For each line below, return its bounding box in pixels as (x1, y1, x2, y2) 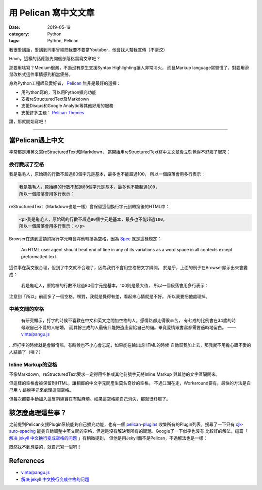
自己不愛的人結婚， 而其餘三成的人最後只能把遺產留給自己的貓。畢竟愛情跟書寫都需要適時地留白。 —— (29, 324, 236, 330)
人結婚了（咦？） (9, 349, 43, 355)
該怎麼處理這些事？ (9, 408, 66, 417)
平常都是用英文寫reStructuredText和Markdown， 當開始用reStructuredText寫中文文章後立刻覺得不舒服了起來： (9, 149, 231, 155)
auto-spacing (9, 428, 36, 434)
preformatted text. (21, 253, 58, 260)
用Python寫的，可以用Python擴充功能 (21, 89, 97, 95)
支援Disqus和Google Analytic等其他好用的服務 (21, 103, 114, 109)
